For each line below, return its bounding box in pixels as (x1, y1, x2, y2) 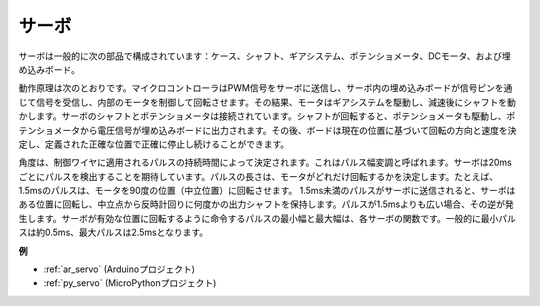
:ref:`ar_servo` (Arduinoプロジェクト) (43, 263, 195, 275)
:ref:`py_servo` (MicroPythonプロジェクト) (43, 277, 217, 289)
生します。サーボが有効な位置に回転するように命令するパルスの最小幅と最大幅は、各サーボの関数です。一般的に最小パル (18, 212, 517, 224)
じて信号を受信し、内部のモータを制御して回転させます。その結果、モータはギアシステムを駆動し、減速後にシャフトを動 (18, 96, 517, 108)
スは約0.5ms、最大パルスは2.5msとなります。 (18, 226, 209, 239)
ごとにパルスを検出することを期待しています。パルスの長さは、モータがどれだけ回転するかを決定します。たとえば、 (18, 170, 499, 182)
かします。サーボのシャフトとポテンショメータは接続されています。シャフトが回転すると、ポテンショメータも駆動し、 (18, 110, 507, 122)
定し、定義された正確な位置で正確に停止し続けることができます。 (18, 138, 290, 150)
